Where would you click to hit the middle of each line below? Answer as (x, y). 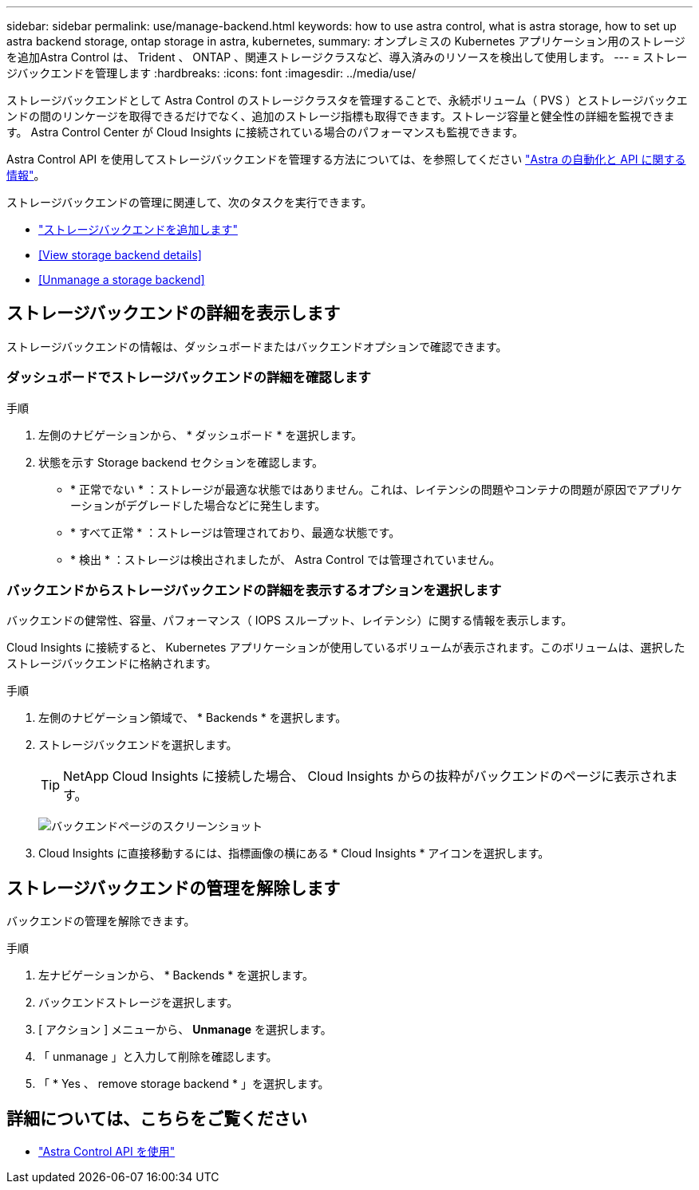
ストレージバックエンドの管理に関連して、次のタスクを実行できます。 (190, 202)
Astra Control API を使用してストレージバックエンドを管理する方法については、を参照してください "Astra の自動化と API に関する (346, 159)
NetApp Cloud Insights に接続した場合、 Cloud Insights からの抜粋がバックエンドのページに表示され (364, 776)
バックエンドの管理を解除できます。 (101, 921)
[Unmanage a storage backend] (122, 280)
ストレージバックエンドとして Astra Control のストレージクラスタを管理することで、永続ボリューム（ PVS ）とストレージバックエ (347, 100)
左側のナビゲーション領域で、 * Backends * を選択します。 (193, 718)
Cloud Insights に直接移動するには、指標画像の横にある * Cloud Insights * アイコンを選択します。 (294, 853)
